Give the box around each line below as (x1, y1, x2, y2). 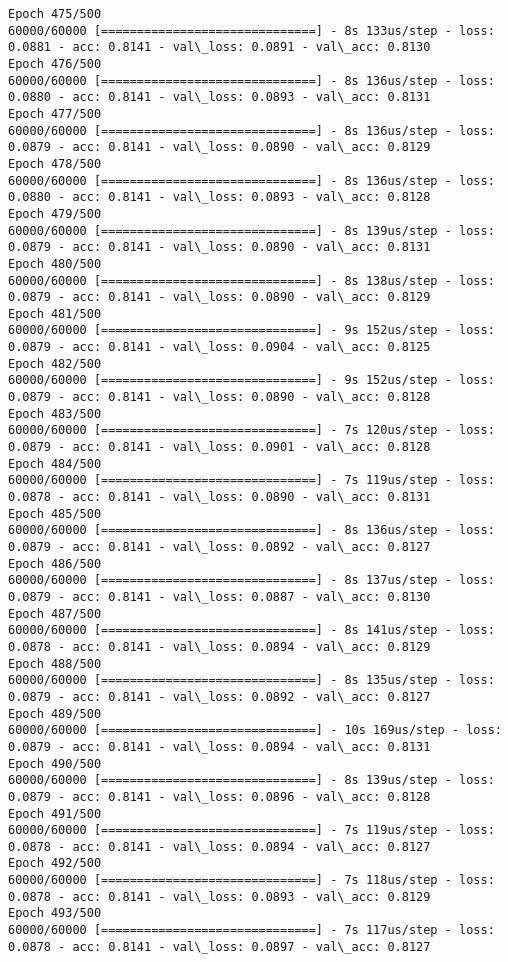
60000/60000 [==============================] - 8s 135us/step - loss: (8, 673, 495, 688)
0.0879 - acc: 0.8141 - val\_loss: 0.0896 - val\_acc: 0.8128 (8, 789, 431, 804)
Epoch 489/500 (8, 706, 102, 721)
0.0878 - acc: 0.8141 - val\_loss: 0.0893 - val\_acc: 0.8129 (8, 889, 431, 904)
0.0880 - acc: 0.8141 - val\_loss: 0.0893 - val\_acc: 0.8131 (8, 90, 431, 105)
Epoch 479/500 (8, 206, 102, 221)
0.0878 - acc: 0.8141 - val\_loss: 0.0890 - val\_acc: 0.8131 (8, 490, 431, 505)
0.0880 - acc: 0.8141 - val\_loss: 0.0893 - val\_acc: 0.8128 (8, 190, 431, 205)
